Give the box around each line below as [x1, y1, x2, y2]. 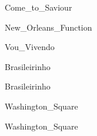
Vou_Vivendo [5, 41, 55, 53]
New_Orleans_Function [5, 21, 92, 33]
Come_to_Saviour [5, 1, 72, 13]
